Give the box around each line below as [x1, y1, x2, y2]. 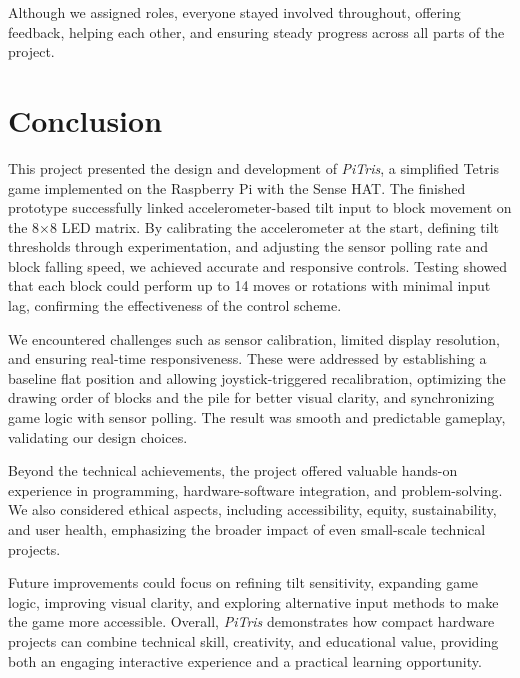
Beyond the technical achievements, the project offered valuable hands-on [8, 460, 458, 481]
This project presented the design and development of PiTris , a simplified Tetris [8, 157, 500, 178]
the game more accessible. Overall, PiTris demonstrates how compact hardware [8, 611, 495, 632]
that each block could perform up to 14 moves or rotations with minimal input [8, 275, 491, 296]
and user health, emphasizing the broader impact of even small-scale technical [8, 519, 486, 539]
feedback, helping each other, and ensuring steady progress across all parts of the [8, 21, 505, 42]
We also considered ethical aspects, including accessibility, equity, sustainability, [8, 499, 497, 520]
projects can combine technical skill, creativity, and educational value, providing [8, 630, 499, 651]
